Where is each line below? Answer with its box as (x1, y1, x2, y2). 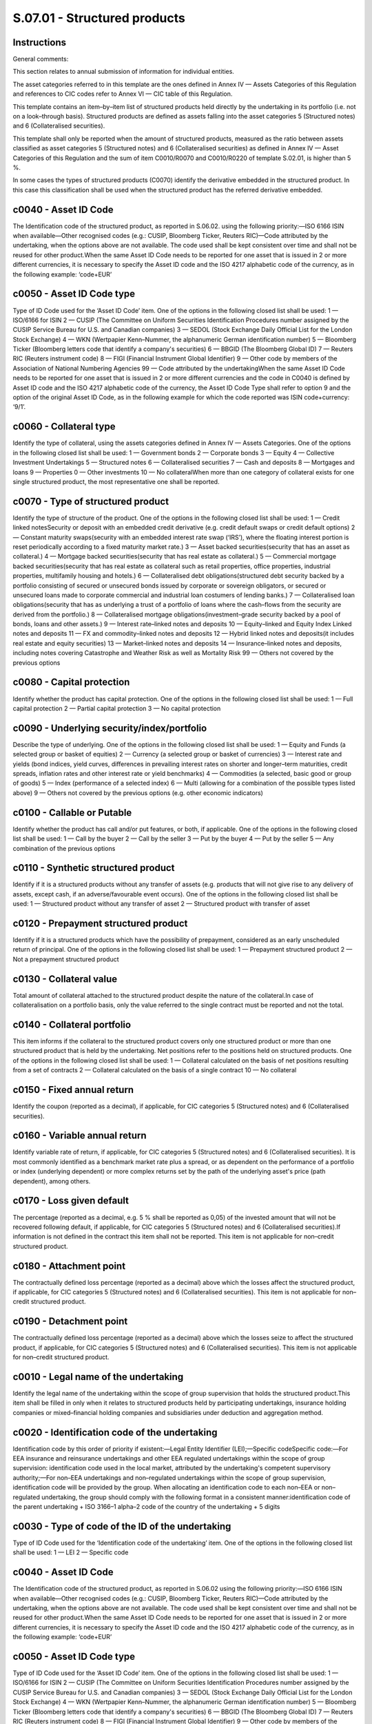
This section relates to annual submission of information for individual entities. (12, 68, 234, 76)
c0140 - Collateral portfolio (12, 1019, 131, 1030)
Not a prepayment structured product (12, 955, 119, 963)
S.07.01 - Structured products (12, 10, 185, 26)
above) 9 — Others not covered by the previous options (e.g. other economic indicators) (12, 788, 263, 796)
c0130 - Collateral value (12, 973, 118, 985)
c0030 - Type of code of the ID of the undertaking (12, 1521, 231, 1532)
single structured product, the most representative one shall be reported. (12, 477, 220, 485)
